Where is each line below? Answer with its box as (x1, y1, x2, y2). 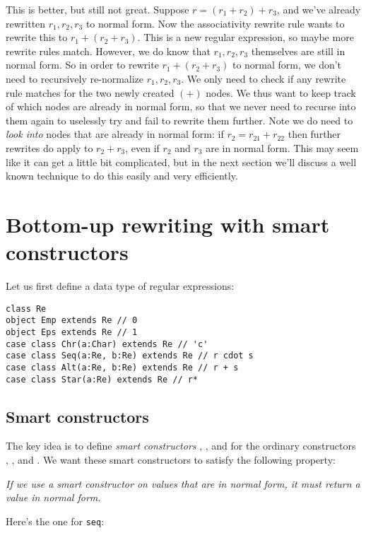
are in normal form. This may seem (206, 140, 359, 155)
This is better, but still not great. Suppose (6, 2, 189, 16)
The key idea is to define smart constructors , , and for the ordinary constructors (6, 438, 356, 453)
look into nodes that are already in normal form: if (6, 127, 224, 141)
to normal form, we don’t (232, 57, 342, 72)
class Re (6, 303, 47, 314)
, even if (125, 140, 160, 155)
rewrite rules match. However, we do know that (6, 43, 211, 58)
